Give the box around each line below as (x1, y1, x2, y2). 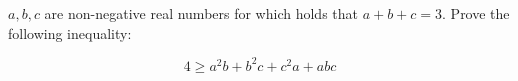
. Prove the (442, 3, 510, 23)
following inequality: (8, 22, 132, 43)
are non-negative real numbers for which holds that (44, 3, 358, 23)
